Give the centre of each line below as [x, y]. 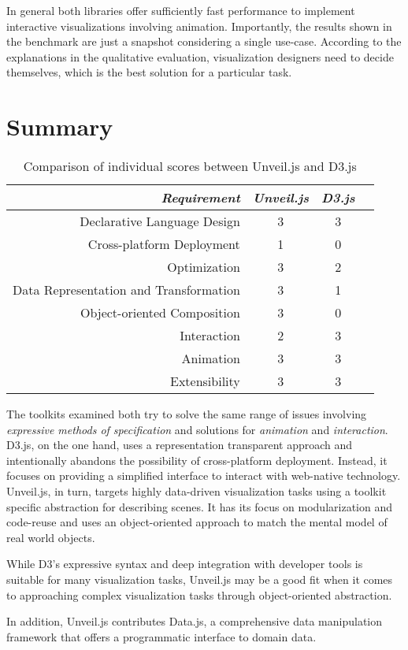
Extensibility [205, 381]
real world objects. [51, 537]
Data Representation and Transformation [126, 290]
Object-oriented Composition [160, 313]
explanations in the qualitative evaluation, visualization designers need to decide [200, 56]
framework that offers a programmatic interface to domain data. [161, 636]
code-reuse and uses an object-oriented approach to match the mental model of [197, 522]
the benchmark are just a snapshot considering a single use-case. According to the [204, 41]
